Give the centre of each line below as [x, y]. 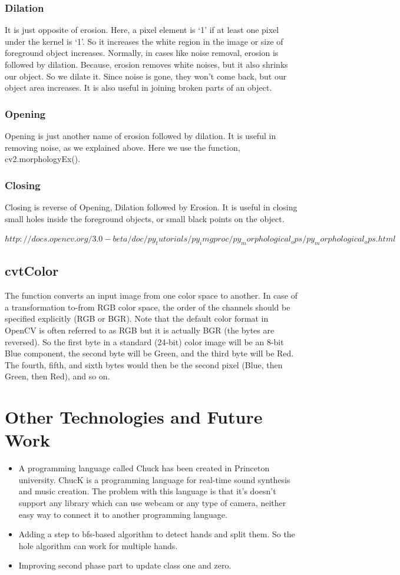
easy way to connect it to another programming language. [123, 514]
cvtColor [32, 271]
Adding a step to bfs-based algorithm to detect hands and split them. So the [157, 534]
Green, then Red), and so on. [57, 376]
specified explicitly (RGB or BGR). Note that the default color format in [137, 318]
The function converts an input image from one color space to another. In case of [151, 295]
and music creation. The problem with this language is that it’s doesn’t [147, 491]
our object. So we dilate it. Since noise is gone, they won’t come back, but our [146, 76]
